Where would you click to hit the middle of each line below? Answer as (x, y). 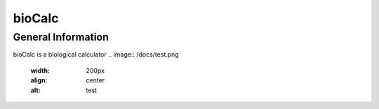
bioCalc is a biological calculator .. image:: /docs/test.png (96, 54)
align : (39, 80)
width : (40, 71)
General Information (61, 37)
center (95, 80)
